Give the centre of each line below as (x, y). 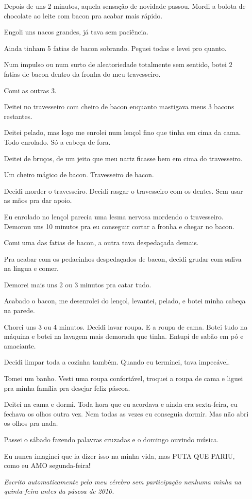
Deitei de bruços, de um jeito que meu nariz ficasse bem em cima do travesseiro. (123, 158)
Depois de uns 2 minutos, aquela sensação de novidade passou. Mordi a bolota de (125, 6)
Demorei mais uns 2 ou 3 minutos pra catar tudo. (78, 284)
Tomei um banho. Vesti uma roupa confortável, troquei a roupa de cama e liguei (124, 378)
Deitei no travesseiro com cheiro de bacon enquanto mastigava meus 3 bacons (119, 107)
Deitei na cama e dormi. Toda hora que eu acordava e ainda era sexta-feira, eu (121, 404)
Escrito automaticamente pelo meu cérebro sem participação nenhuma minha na (123, 481)
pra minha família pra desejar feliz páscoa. (67, 388)
